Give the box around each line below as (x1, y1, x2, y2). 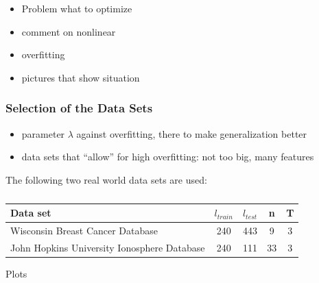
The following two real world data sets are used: (5, 172, 207, 186)
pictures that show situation (21, 70, 140, 84)
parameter (21, 126, 65, 140)
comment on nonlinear (21, 24, 116, 38)
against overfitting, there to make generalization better (76, 126, 307, 140)
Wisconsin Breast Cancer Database (10, 223, 158, 238)
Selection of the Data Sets (5, 99, 153, 116)
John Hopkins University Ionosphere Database (10, 241, 205, 255)
